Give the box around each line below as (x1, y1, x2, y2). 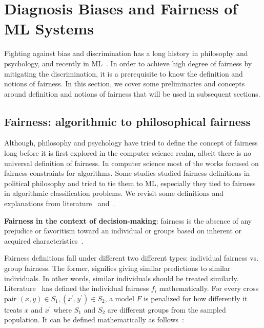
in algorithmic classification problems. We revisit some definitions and (4, 188, 224, 198)
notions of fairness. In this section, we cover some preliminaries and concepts (4, 78, 245, 89)
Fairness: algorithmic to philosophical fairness (4, 113, 251, 129)
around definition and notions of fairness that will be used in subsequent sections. (4, 88, 260, 99)
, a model (105, 293, 134, 303)
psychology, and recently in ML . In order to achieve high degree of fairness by (4, 58, 252, 68)
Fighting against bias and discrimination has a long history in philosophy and (4, 48, 248, 59)
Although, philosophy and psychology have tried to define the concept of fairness (4, 137, 258, 148)
